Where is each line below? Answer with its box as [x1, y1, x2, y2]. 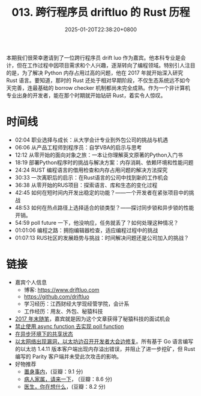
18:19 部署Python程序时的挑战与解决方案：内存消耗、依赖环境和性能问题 [14, 159, 194, 166]
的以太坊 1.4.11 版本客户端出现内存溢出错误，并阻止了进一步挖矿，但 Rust [14, 345, 196, 353]
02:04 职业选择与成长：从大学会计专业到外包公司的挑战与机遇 [14, 136, 169, 143]
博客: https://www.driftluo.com [23, 286, 100, 293]
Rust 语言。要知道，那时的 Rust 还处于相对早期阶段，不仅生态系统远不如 [6, 77, 185, 84]
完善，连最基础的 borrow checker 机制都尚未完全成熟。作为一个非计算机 [11, 84, 191, 91]
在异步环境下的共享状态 [14, 330, 73, 338]
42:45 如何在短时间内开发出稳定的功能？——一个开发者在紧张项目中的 [14, 189, 189, 196]
